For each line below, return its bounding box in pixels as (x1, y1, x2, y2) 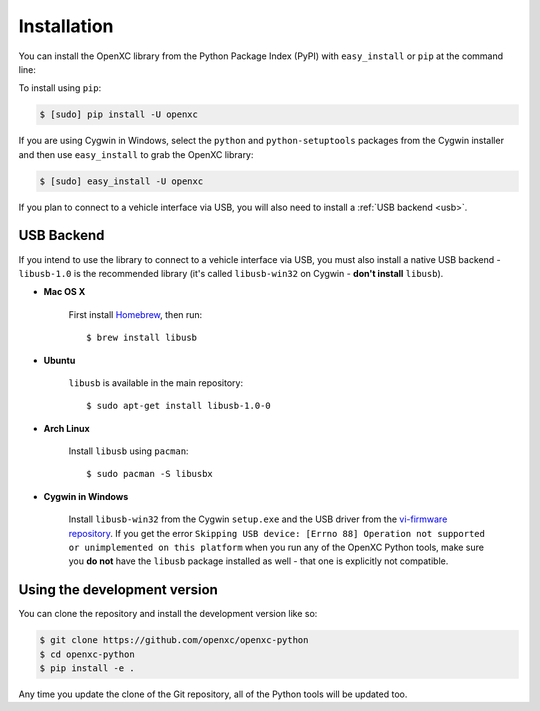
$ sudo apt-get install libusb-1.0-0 (86, 400, 272, 412)
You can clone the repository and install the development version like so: (18, 608, 318, 620)
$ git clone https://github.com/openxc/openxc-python (39, 635, 309, 646)
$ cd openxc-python (39, 648, 135, 660)
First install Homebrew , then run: (68, 308, 203, 320)
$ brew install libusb (86, 332, 198, 344)
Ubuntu (43, 354, 76, 366)
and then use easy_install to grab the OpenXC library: (18, 148, 254, 160)
